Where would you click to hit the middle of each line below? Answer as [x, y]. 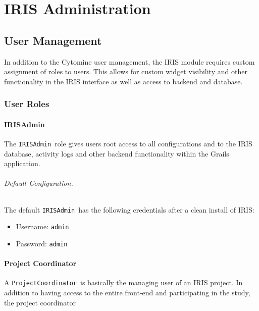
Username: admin [42, 226]
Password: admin [42, 243]
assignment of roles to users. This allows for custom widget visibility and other [126, 71]
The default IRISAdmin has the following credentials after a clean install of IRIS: [129, 209]
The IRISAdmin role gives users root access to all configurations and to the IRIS [128, 143]
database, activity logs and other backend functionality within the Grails [117, 153]
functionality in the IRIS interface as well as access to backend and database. [123, 81]
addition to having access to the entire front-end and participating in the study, [127, 293]
